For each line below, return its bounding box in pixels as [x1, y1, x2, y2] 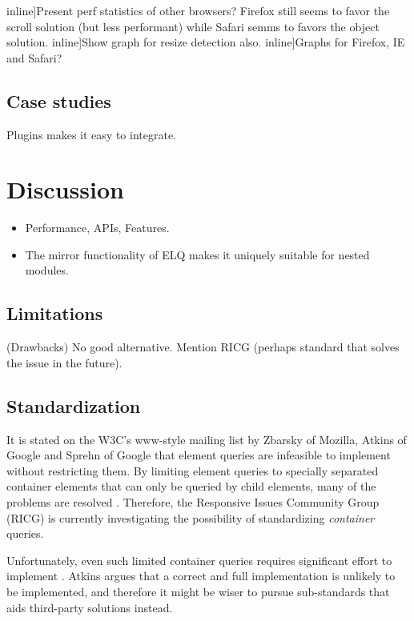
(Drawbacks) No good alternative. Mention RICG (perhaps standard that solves [6, 339, 400, 355]
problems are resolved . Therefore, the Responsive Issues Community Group [6, 494, 380, 511]
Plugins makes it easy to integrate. [6, 126, 177, 142]
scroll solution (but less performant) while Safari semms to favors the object [6, 18, 380, 34]
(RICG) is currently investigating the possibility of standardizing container [6, 509, 375, 526]
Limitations [6, 301, 103, 326]
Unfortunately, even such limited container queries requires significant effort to [6, 551, 392, 568]
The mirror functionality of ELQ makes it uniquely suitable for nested [25, 246, 370, 262]
